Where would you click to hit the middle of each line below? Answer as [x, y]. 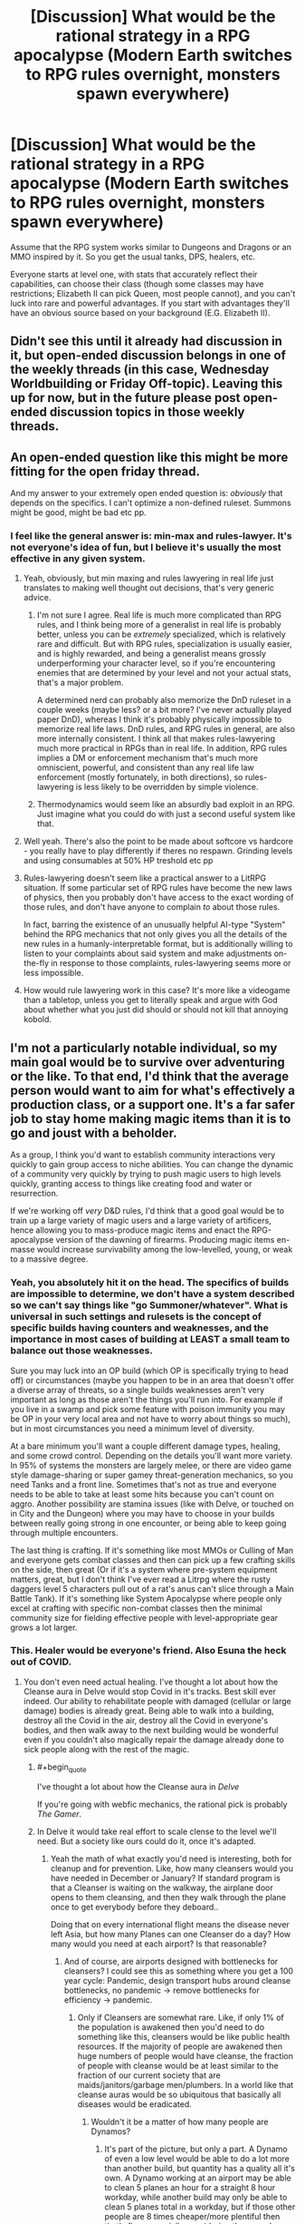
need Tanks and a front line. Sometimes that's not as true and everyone [143, 1484]
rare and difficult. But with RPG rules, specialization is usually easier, [164, 644]
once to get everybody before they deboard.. [134, 1907]
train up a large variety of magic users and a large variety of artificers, [141, 1221]
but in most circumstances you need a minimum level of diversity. [133, 1428]
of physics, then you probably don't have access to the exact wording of [158, 897]
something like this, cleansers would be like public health [184, 2036]
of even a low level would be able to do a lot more [197, 2158]
